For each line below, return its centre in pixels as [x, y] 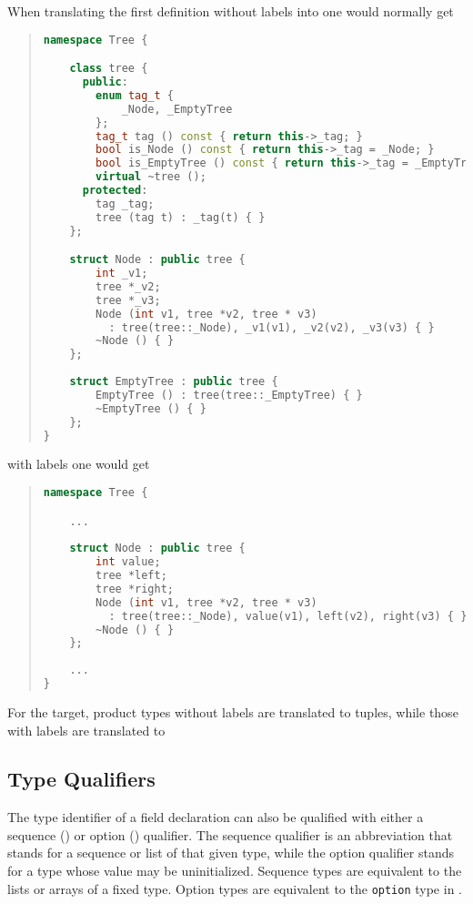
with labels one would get [79, 464]
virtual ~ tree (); [151, 177]
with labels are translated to [86, 730]
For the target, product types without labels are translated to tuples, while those [233, 711]
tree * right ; [135, 589]
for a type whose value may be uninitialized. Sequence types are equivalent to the [235, 871]
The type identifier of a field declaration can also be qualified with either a [216, 817]
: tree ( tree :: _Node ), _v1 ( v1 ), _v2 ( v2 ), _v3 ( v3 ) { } [272, 327]
